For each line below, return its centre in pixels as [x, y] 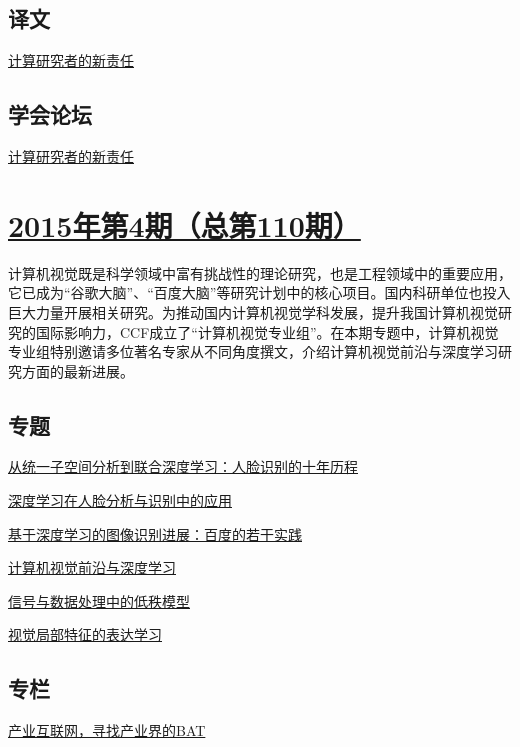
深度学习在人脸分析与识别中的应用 [120, 500]
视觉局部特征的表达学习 [85, 634]
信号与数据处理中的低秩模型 [99, 600]
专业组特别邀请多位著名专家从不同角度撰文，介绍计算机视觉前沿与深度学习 [253, 351]
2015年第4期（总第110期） [184, 224]
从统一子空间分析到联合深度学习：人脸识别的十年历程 [183, 466]
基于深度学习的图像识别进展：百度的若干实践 [155, 533]
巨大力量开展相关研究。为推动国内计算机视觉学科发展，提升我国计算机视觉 [253, 311]
